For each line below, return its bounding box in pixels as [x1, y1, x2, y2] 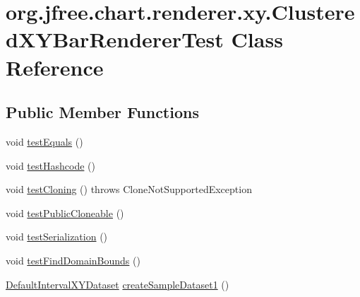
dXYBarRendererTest [6, 25, 224, 54]
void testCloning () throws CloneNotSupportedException [6, 182, 252, 197]
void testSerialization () [6, 229, 108, 244]
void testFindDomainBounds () [6, 252, 140, 267]
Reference [6, 52, 104, 81]
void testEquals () [6, 134, 83, 148]
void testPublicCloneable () [6, 205, 124, 220]
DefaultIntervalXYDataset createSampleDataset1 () [6, 276, 229, 291]
